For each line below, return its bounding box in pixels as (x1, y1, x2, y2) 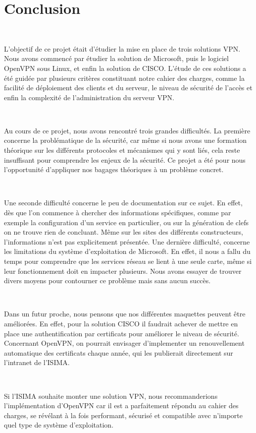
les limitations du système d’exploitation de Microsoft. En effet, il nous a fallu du (4, 246, 251, 256)
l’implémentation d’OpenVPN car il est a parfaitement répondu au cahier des (4, 400, 239, 411)
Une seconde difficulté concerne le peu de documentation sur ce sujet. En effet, (4, 197, 243, 208)
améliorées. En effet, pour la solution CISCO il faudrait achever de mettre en (4, 318, 238, 328)
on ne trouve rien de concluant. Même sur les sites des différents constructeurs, (4, 227, 244, 237)
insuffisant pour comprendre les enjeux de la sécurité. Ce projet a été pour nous (4, 154, 246, 165)
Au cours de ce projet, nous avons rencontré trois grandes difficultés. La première (4, 125, 251, 135)
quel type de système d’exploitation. (4, 420, 114, 430)
